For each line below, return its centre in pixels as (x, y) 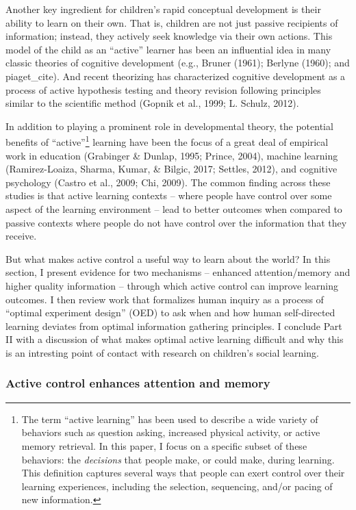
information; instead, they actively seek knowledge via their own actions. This (169, 36)
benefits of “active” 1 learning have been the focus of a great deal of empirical (167, 141)
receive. (21, 236)
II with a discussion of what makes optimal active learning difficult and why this (175, 339)
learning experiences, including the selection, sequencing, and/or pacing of (177, 486)
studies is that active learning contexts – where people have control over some (169, 195)
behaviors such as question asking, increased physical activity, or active (171, 432)
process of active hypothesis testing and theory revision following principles (163, 89)
